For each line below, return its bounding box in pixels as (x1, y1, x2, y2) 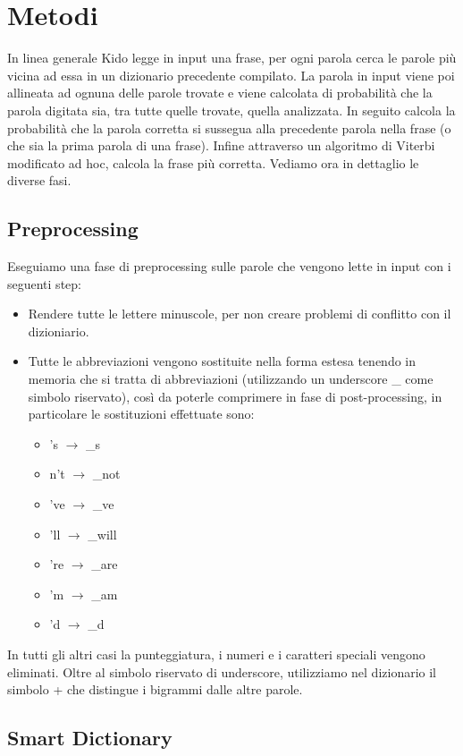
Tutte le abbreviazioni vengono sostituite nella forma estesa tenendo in (28, 352, 417, 370)
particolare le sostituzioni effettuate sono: (28, 404, 255, 423)
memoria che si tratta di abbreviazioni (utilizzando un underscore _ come (28, 370, 434, 388)
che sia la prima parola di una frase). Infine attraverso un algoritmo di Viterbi (7, 136, 435, 155)
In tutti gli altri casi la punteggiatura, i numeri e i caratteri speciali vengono (7, 644, 425, 663)
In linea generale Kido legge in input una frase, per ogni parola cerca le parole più (7, 48, 457, 67)
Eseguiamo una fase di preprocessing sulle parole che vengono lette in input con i (7, 257, 451, 276)
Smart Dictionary (7, 724, 173, 752)
